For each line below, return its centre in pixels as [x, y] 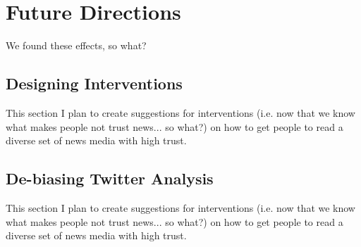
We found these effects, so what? [76, 45]
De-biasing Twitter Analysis [110, 178]
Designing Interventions [94, 83]
